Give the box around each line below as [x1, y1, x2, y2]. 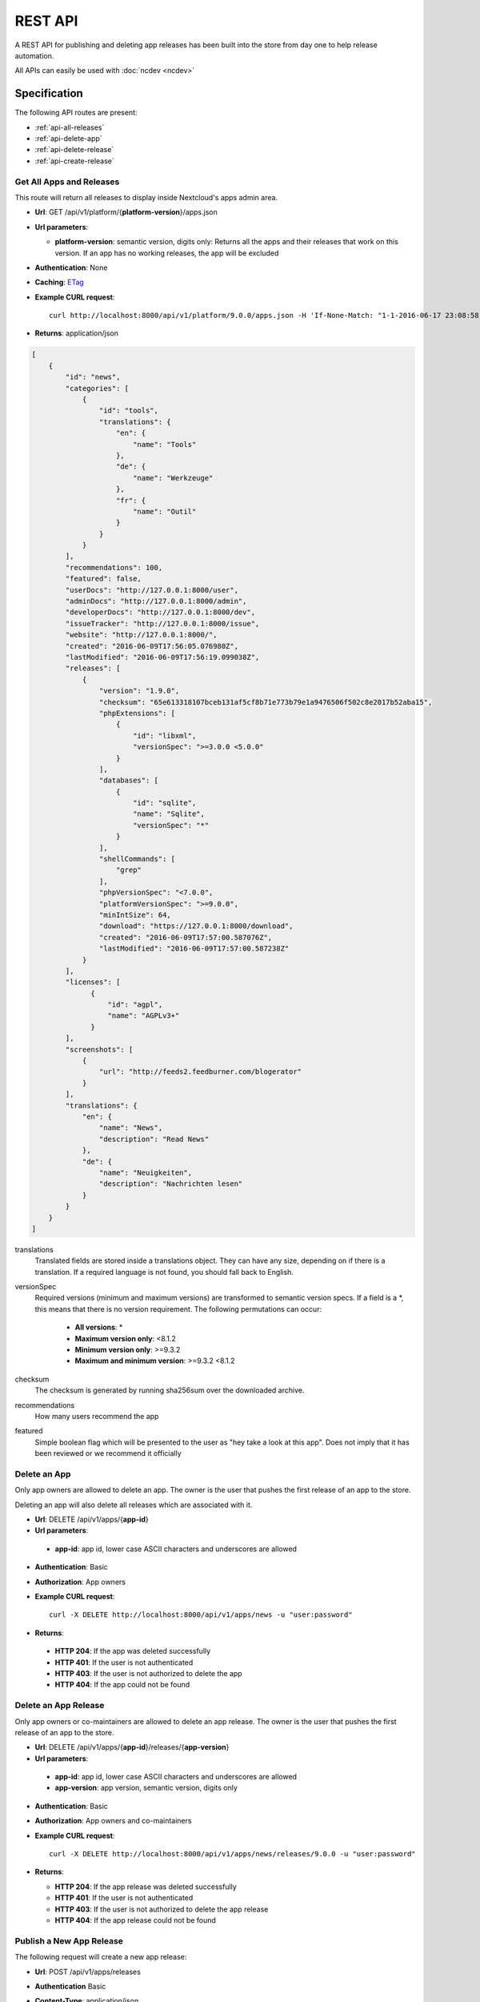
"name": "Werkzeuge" [132, 473, 214, 482]
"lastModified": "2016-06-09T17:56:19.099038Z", [65, 653, 260, 661]
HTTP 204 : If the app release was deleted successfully [54, 1882, 238, 1891]
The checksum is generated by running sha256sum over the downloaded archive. [34, 1385, 305, 1395]
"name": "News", [98, 1124, 163, 1132]
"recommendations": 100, [65, 563, 163, 572]
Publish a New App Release [14, 1935, 124, 1946]
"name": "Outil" [132, 507, 197, 516]
